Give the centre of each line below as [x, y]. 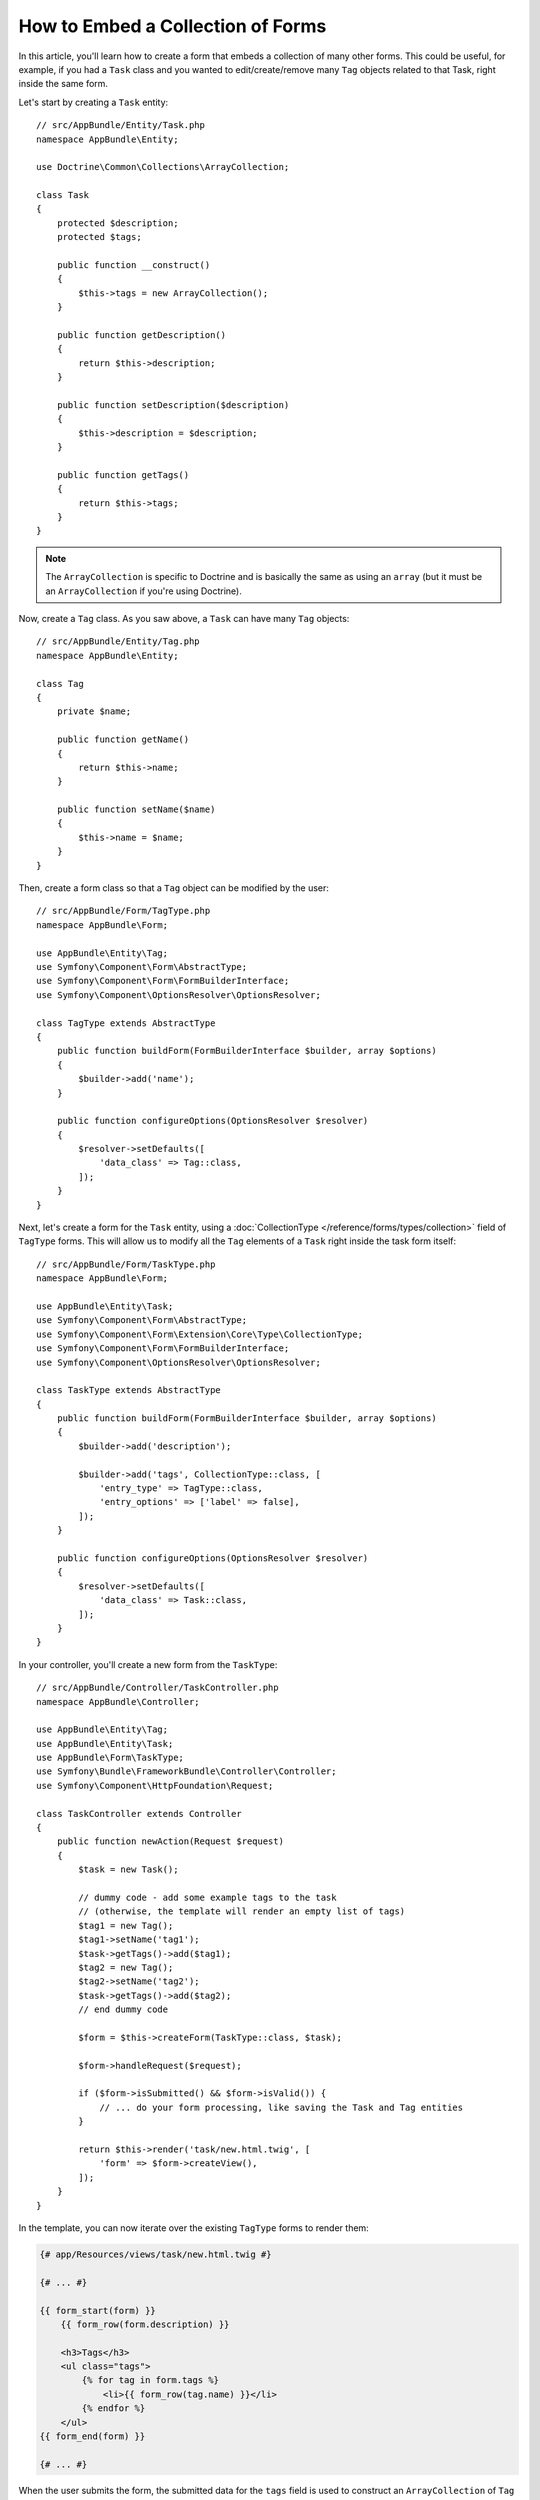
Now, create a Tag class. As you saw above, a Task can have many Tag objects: [184, 618]
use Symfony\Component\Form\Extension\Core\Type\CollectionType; [200, 1334]
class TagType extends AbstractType [126, 1023]
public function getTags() [123, 474]
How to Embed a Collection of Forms [172, 26]
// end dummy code [123, 2009]
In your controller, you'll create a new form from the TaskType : [148, 1664]
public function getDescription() [141, 334]
